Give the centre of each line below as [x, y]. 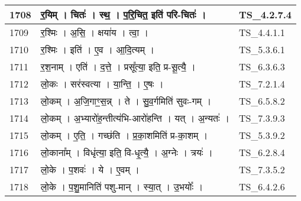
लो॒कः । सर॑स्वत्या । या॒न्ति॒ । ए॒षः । [102, 84]
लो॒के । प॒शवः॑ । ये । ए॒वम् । [90, 169]
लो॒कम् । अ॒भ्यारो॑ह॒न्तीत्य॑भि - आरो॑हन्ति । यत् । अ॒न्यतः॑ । [135, 118]
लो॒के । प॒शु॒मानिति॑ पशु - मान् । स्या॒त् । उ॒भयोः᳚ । [122, 187]
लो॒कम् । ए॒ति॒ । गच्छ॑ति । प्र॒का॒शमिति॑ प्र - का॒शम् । [124, 135]
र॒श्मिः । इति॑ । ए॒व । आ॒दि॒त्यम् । [98, 49]
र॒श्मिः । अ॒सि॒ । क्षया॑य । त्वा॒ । [95, 32]
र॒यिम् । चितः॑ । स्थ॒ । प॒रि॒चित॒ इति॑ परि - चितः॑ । [123, 14]
